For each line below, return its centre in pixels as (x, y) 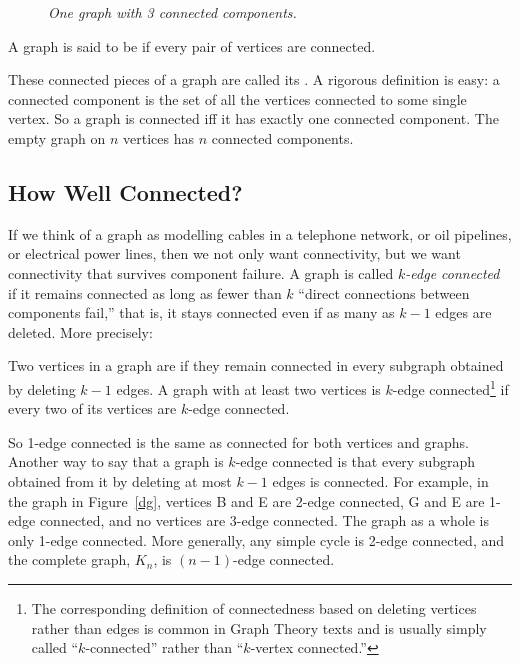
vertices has (158, 137)
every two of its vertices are (92, 408)
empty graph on (57, 137)
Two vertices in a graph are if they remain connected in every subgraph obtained (256, 365)
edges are (463, 312)
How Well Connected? (125, 191)
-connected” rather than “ (164, 647)
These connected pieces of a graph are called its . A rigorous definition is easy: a (254, 79)
